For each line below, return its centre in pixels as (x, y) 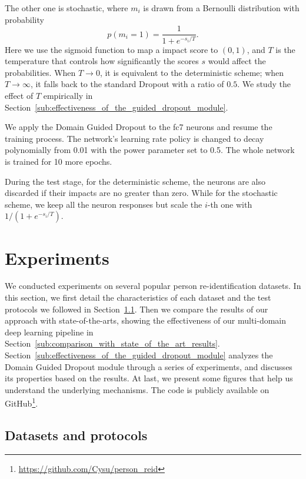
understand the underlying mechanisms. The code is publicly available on (137, 389)
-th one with (230, 204)
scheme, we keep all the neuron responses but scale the (104, 204)
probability (24, 19)
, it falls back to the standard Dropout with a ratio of (127, 84)
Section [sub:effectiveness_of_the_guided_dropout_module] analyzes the (139, 355)
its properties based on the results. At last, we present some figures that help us (149, 378)
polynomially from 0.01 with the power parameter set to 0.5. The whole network (150, 150)
